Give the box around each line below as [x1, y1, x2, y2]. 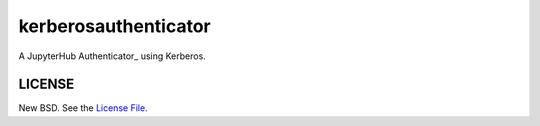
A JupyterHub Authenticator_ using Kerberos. [18, 50, 207, 62]
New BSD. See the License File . [18, 102, 149, 114]
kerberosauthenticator [18, 15, 211, 37]
